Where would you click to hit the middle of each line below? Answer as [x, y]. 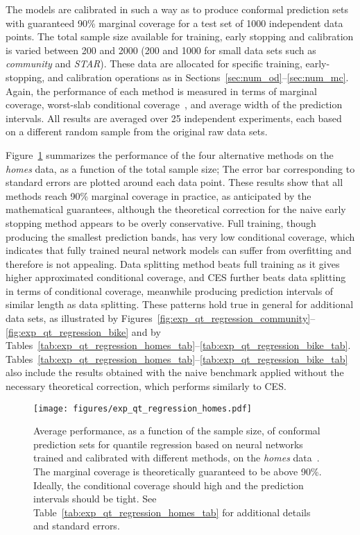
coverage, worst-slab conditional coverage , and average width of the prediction [174, 104]
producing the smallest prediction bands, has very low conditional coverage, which [180, 236]
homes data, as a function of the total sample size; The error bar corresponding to [180, 168]
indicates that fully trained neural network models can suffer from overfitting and [179, 250]
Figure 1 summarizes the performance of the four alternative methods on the [170, 154]
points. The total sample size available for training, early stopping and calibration [180, 36]
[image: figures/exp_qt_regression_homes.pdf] [143, 408]
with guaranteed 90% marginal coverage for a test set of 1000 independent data [174, 23]
